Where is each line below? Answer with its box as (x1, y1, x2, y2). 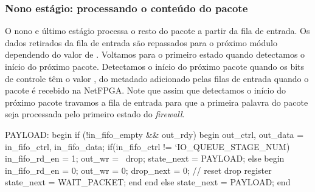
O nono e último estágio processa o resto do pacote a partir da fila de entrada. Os (5, 24, 310, 37)
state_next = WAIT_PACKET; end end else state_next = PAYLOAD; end (5, 176, 291, 188)
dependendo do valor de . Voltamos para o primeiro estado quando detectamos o (5, 48, 305, 61)
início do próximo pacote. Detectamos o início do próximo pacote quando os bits (5, 60, 305, 72)
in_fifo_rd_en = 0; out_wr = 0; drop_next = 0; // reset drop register (5, 163, 272, 176)
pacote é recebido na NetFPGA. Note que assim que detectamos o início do (5, 84, 286, 97)
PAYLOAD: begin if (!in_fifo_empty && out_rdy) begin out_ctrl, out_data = (5, 128, 304, 140)
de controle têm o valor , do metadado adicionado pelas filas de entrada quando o (5, 72, 309, 84)
